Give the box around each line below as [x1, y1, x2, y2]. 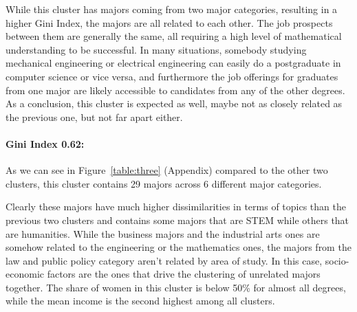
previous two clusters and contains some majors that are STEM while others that [6, 212, 349, 227]
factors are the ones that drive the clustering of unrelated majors [47, 267, 321, 281]
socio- [325, 253, 349, 267]
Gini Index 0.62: [6, 136, 85, 151]
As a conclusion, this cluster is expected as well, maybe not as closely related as [6, 96, 343, 111]
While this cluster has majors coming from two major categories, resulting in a [6, 2, 338, 16]
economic [6, 267, 44, 281]
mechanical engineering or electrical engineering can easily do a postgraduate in [6, 56, 341, 70]
